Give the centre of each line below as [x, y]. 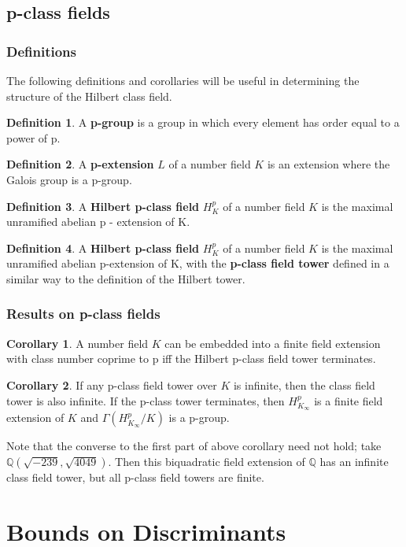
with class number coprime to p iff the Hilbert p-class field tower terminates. [191, 359]
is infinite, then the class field [304, 384]
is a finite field [349, 400]
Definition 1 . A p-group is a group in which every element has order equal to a [203, 122]
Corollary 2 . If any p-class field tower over [112, 384]
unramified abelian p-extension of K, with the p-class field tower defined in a [198, 263]
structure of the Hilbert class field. [89, 96]
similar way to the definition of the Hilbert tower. [126, 278]
